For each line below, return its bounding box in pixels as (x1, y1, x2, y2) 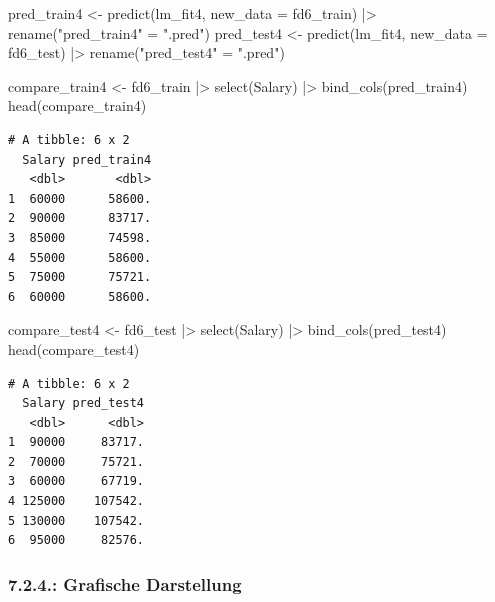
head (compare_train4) (8, 95, 147, 116)
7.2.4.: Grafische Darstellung (8, 571, 242, 596)
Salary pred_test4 (22, 396, 145, 411)
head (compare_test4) (8, 338, 140, 359)
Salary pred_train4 (22, 152, 152, 167)
